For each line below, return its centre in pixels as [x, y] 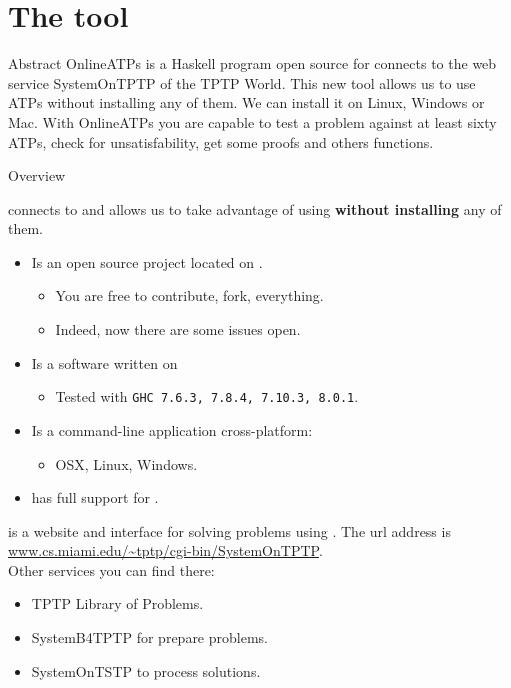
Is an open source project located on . [147, 261]
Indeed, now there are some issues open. [178, 329]
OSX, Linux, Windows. [126, 463]
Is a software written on [104, 362]
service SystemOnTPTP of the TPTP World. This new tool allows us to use [242, 82]
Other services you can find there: [111, 569]
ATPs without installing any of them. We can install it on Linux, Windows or [246, 102]
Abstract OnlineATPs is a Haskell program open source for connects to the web [252, 63]
